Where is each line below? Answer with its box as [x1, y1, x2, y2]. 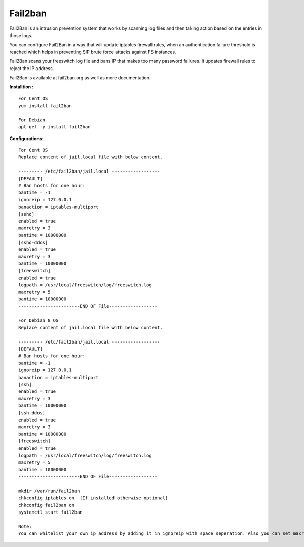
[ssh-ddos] [18, 410, 46, 416]
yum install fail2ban [18, 103, 72, 109]
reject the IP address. [9, 65, 54, 71]
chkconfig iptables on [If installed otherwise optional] [18, 495, 168, 501]
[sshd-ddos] [18, 240, 48, 246]
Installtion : [9, 84, 34, 90]
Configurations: [9, 135, 44, 142]
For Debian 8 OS [18, 318, 59, 323]
